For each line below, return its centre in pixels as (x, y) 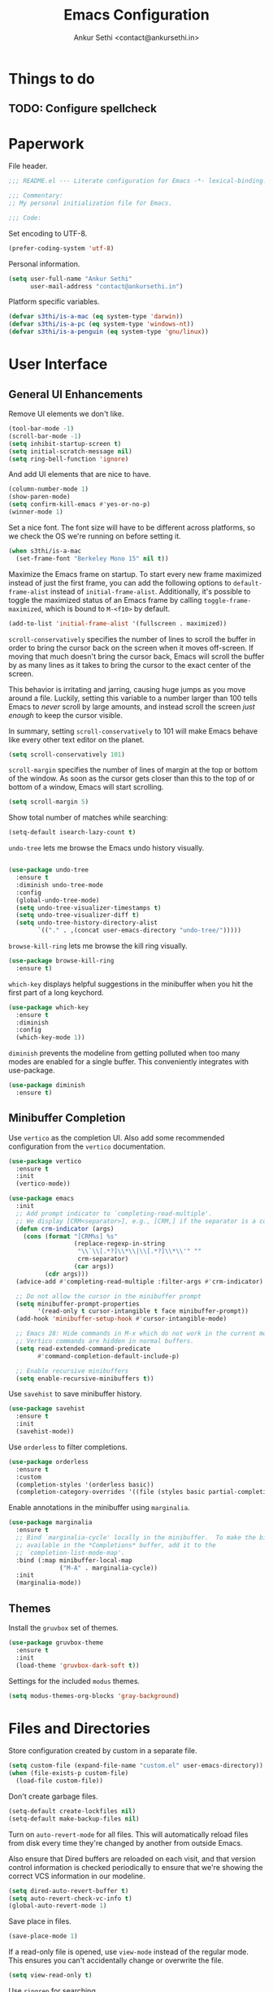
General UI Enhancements (76, 394)
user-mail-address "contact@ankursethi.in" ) (106, 286)
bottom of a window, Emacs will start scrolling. (86, 787)
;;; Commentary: (36, 196)
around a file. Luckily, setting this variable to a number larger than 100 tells (133, 698)
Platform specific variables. (54, 301)
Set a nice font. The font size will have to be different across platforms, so (132, 527)
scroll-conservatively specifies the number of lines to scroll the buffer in (132, 639)
